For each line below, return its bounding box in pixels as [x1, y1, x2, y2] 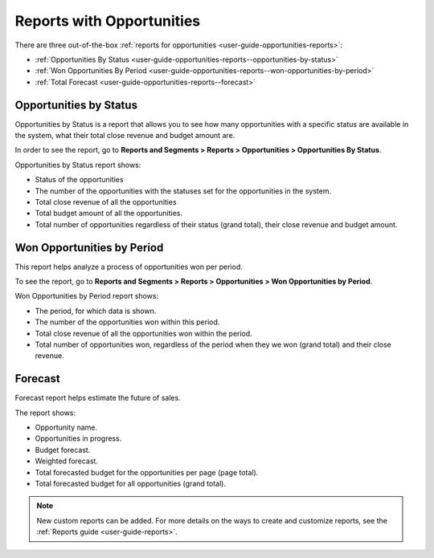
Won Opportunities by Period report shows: [14, 291, 159, 301]
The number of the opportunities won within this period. [35, 317, 220, 327]
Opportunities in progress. [35, 434, 122, 443]
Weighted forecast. [35, 456, 98, 466]
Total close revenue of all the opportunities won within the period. [35, 328, 252, 338]
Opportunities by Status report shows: [14, 160, 141, 169]
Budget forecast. [35, 445, 91, 454]
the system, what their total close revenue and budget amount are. [14, 131, 235, 141]
